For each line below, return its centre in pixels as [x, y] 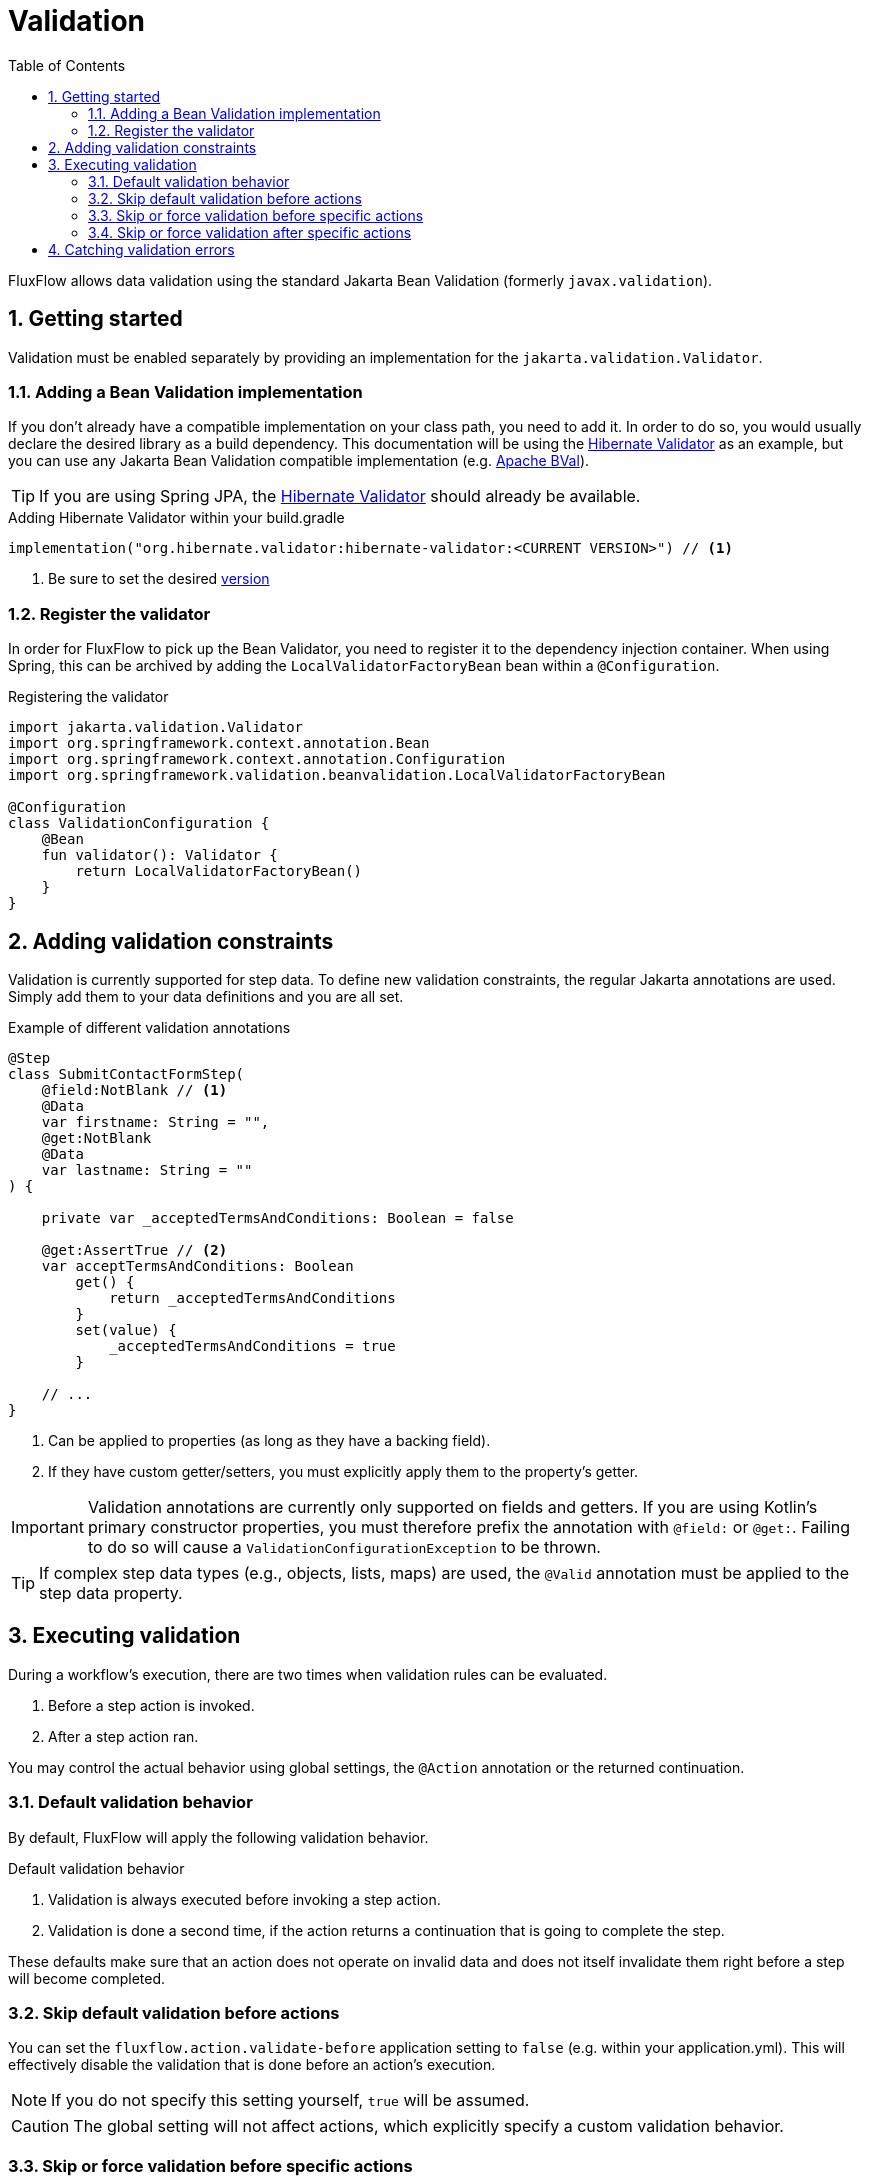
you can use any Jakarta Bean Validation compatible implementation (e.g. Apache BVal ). [299, 461]
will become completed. [87, 1978]
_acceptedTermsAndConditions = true [252, 1345]
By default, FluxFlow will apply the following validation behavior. [218, 1837]
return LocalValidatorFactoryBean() [219, 871]
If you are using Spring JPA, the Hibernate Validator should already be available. [340, 496]
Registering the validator [88, 697]
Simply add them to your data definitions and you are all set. [206, 996]
